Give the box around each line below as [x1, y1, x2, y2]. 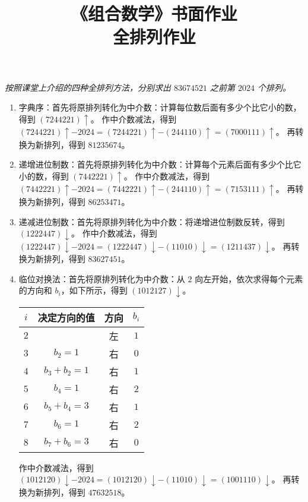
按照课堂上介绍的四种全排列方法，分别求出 [5, 81, 171, 93]
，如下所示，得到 [61, 284, 128, 296]
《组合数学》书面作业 [71, 1, 237, 26]
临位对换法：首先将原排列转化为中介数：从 [18, 272, 185, 285]
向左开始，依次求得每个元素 [195, 272, 303, 285]
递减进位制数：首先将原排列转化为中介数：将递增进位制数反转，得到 [18, 215, 285, 228]
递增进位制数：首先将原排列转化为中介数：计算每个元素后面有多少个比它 [18, 158, 301, 171]
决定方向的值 [37, 310, 95, 324]
